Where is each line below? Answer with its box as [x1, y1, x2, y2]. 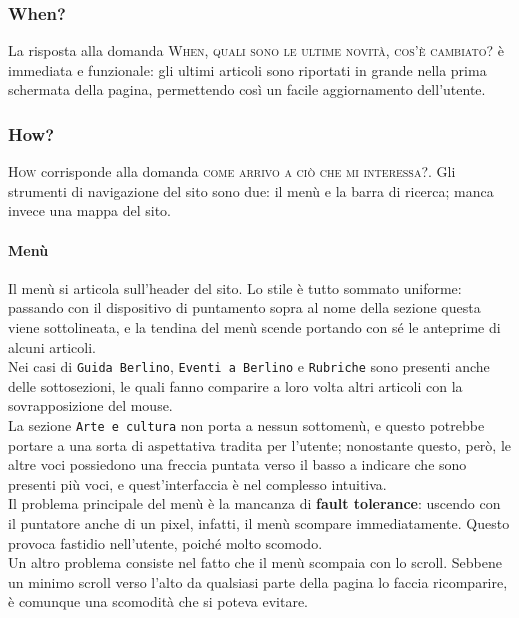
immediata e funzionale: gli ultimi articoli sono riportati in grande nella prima [8, 59, 487, 80]
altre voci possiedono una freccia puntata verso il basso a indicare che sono [8, 454, 467, 475]
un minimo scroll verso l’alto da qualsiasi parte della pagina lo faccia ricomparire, [8, 571, 508, 592]
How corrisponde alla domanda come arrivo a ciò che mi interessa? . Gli [8, 161, 456, 182]
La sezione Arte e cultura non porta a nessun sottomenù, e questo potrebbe [8, 415, 485, 436]
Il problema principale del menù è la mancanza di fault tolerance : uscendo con [8, 493, 501, 514]
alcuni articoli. [8, 336, 96, 357]
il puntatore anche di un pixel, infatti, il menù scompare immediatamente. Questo [8, 513, 510, 534]
